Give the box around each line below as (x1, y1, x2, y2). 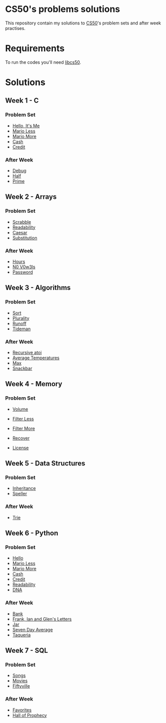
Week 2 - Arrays (5, 193, 57, 201)
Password (12, 269, 33, 275)
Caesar (12, 229, 27, 235)
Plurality (12, 315, 30, 321)
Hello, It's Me (12, 123, 40, 129)
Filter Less (12, 416, 34, 422)
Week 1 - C (5, 96, 39, 105)
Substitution (12, 235, 37, 241)
